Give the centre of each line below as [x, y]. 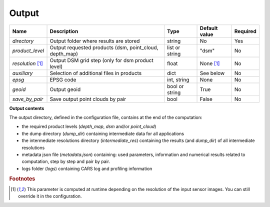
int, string [178, 79]
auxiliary [22, 73]
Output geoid [65, 89]
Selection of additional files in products [96, 73]
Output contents [27, 108]
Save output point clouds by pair [88, 99]
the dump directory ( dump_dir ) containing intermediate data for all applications [103, 133]
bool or [175, 86]
